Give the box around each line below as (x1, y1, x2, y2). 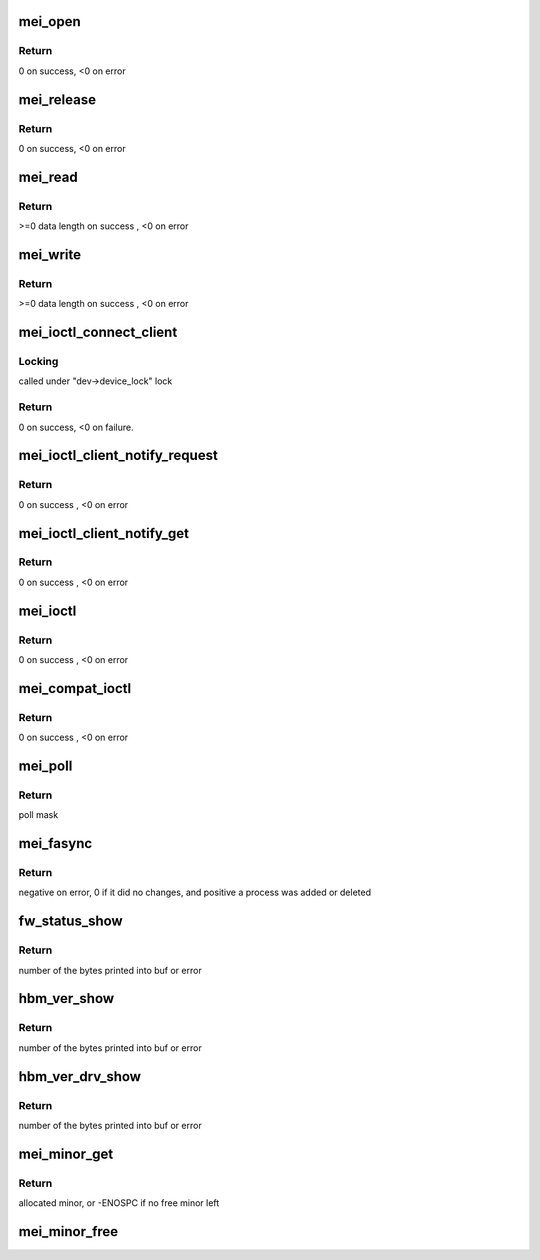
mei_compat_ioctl (18, 680, 132, 697)
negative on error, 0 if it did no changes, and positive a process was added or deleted (18, 886, 372, 899)
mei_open (18, 13, 82, 30)
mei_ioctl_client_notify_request (18, 447, 219, 464)
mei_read (18, 168, 79, 185)
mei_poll (18, 757, 73, 774)
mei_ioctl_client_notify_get (18, 525, 190, 542)
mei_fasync (18, 835, 93, 852)
